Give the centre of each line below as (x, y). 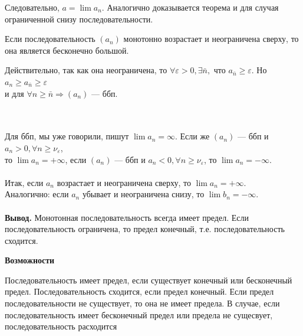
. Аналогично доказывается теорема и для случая (190, 7)
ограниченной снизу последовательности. (79, 19)
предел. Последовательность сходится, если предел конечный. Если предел (139, 291)
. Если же (192, 136)
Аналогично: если (37, 194)
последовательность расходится (61, 326)
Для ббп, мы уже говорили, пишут (67, 136)
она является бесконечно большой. (67, 50)
